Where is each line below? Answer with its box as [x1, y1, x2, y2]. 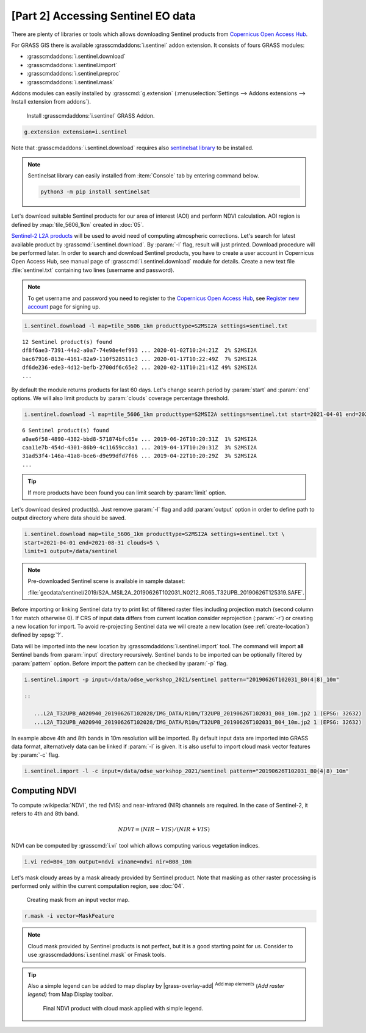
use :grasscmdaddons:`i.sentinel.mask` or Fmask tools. [27, 951, 167, 959]
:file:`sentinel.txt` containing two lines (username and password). [11, 266, 175, 274]
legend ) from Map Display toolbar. [27, 991, 113, 998]
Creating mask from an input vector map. [26, 896, 130, 904]
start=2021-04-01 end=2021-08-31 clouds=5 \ [24, 539, 160, 546]
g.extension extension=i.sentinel [24, 128, 127, 135]
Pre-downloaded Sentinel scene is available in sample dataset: [27, 577, 185, 585]
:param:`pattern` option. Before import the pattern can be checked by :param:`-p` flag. [11, 659, 228, 667]
